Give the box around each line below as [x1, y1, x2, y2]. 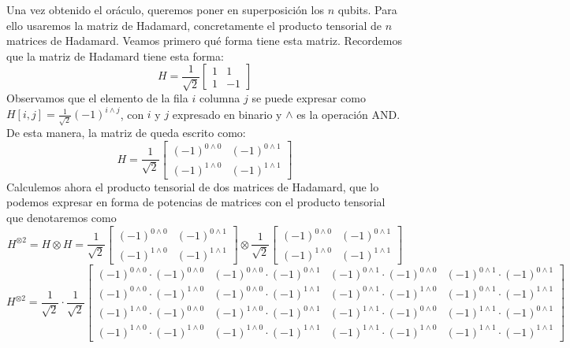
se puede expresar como [251, 90, 366, 106]
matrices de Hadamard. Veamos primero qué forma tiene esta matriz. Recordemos [6, 32, 402, 49]
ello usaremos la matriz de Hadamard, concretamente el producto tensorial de [6, 17, 382, 33]
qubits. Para [337, 2, 397, 17]
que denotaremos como [6, 209, 117, 225]
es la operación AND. [296, 106, 400, 122]
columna [199, 90, 240, 106]
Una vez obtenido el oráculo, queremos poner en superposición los [6, 2, 324, 17]
